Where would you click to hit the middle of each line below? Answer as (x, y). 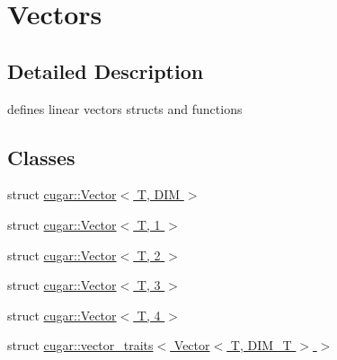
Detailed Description (106, 70)
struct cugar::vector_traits (80, 345)
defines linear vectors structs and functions (125, 108)
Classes (41, 157)
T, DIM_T (261, 345)
